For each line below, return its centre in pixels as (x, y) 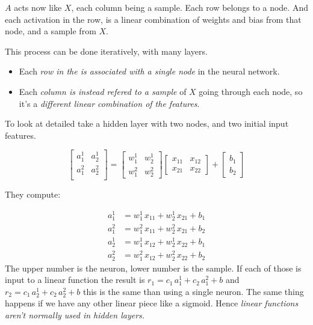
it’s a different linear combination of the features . (109, 103)
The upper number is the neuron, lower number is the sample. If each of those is (153, 268)
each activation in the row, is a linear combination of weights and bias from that (153, 19)
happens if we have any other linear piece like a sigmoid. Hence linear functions (152, 303)
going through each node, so (251, 91)
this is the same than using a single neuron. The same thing (193, 291)
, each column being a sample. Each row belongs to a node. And (190, 7)
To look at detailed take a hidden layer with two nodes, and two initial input (147, 123)
